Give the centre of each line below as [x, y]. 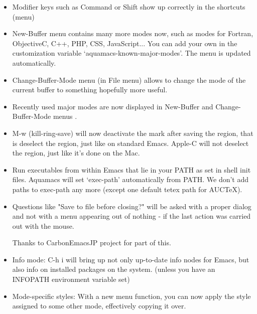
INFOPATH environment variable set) [71, 279]
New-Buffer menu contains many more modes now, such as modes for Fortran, [133, 33]
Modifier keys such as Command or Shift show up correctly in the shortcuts [129, 7]
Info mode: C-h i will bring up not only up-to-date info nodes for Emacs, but [131, 259]
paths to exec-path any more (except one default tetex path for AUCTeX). [127, 189]
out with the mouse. [43, 225]
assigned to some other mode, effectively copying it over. [99, 306]
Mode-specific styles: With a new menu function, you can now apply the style [132, 296]
